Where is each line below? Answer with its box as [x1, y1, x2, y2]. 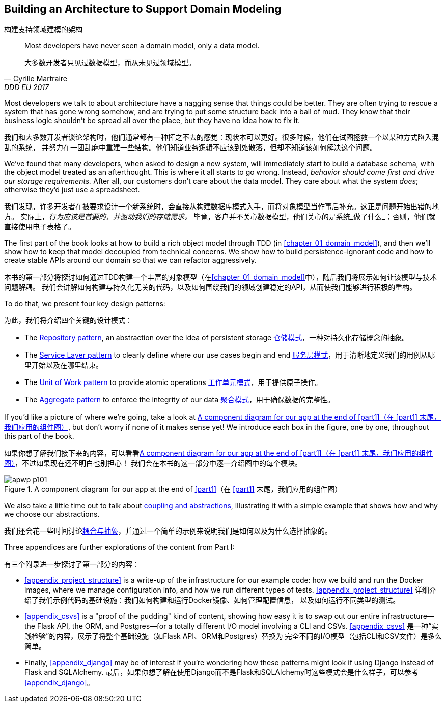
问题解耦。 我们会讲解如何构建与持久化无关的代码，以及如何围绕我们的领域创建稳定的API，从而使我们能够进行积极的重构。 [4, 283, 417, 292]
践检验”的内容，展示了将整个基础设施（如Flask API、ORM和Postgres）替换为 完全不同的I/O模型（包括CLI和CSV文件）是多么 [24, 632, 442, 641]
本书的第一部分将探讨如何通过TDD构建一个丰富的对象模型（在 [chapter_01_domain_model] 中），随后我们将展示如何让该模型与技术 [4, 273, 437, 282]
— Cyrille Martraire [4, 74, 68, 83]
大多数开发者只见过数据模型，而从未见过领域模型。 [24, 58, 196, 67]
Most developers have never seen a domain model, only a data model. [24, 41, 260, 50]
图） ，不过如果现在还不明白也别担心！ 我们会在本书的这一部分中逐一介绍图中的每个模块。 [4, 459, 302, 468]
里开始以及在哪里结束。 [24, 361, 103, 370]
